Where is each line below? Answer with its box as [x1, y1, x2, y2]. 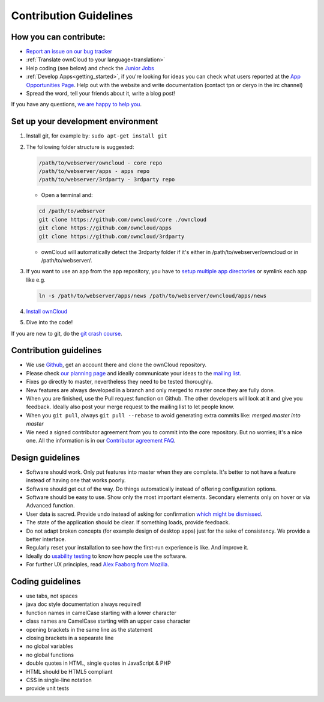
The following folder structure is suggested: [26, 143, 134, 150]
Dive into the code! [26, 319, 73, 326]
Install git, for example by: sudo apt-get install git [26, 132, 167, 139]
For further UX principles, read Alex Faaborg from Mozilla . [26, 561, 169, 568]
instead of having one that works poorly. [26, 477, 126, 484]
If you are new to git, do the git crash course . [11, 330, 122, 337]
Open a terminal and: [41, 192, 93, 199]
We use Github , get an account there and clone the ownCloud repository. [26, 361, 207, 369]
